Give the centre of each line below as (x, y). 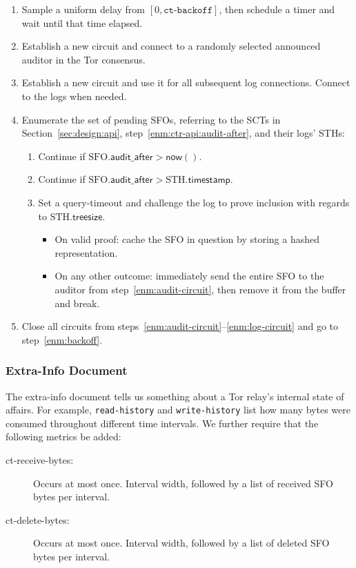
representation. (86, 252)
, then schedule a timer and (277, 9)
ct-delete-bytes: (38, 519)
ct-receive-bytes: (40, 459)
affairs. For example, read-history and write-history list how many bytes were (178, 410)
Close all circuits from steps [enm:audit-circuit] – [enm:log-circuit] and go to (180, 326)
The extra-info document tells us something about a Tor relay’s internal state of (175, 396)
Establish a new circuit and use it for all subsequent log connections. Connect (186, 82)
